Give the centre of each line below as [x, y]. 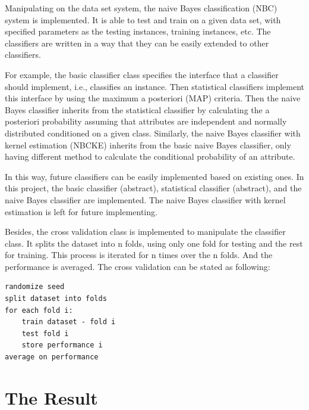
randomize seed [35, 287]
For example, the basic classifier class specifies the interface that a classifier [142, 74]
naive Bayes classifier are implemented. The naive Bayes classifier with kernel [145, 199]
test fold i [45, 333]
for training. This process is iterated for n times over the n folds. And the [139, 255]
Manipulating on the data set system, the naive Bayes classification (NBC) [141, 8]
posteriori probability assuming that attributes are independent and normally [146, 121]
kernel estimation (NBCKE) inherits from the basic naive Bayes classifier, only [148, 145]
